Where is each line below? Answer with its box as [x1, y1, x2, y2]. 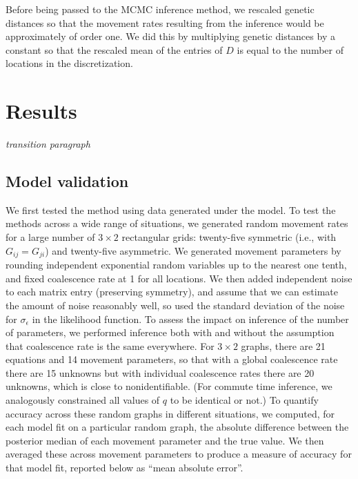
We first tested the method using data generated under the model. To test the [6, 202, 336, 217]
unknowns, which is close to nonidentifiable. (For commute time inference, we [6, 379, 332, 393]
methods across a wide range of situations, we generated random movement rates [6, 216, 348, 231]
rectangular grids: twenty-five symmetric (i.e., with [121, 230, 337, 244]
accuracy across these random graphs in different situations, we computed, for [6, 406, 335, 420]
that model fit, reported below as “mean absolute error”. [6, 460, 243, 475]
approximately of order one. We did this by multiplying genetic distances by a [6, 29, 335, 43]
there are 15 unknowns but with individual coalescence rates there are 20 [6, 365, 315, 380]
